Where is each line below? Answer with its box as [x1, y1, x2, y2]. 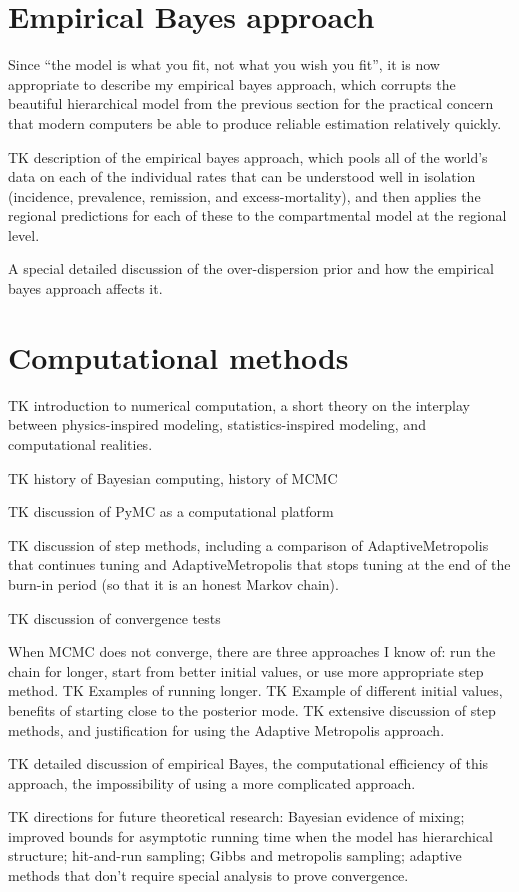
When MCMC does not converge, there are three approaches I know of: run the [8, 641, 496, 662]
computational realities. [8, 433, 153, 454]
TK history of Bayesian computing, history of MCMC [8, 467, 338, 488]
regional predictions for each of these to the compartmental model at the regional [8, 205, 507, 226]
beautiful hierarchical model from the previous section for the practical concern [8, 93, 494, 114]
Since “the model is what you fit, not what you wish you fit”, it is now [8, 54, 440, 75]
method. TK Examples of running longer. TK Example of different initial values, [8, 680, 503, 701]
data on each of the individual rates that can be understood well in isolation [8, 166, 476, 187]
